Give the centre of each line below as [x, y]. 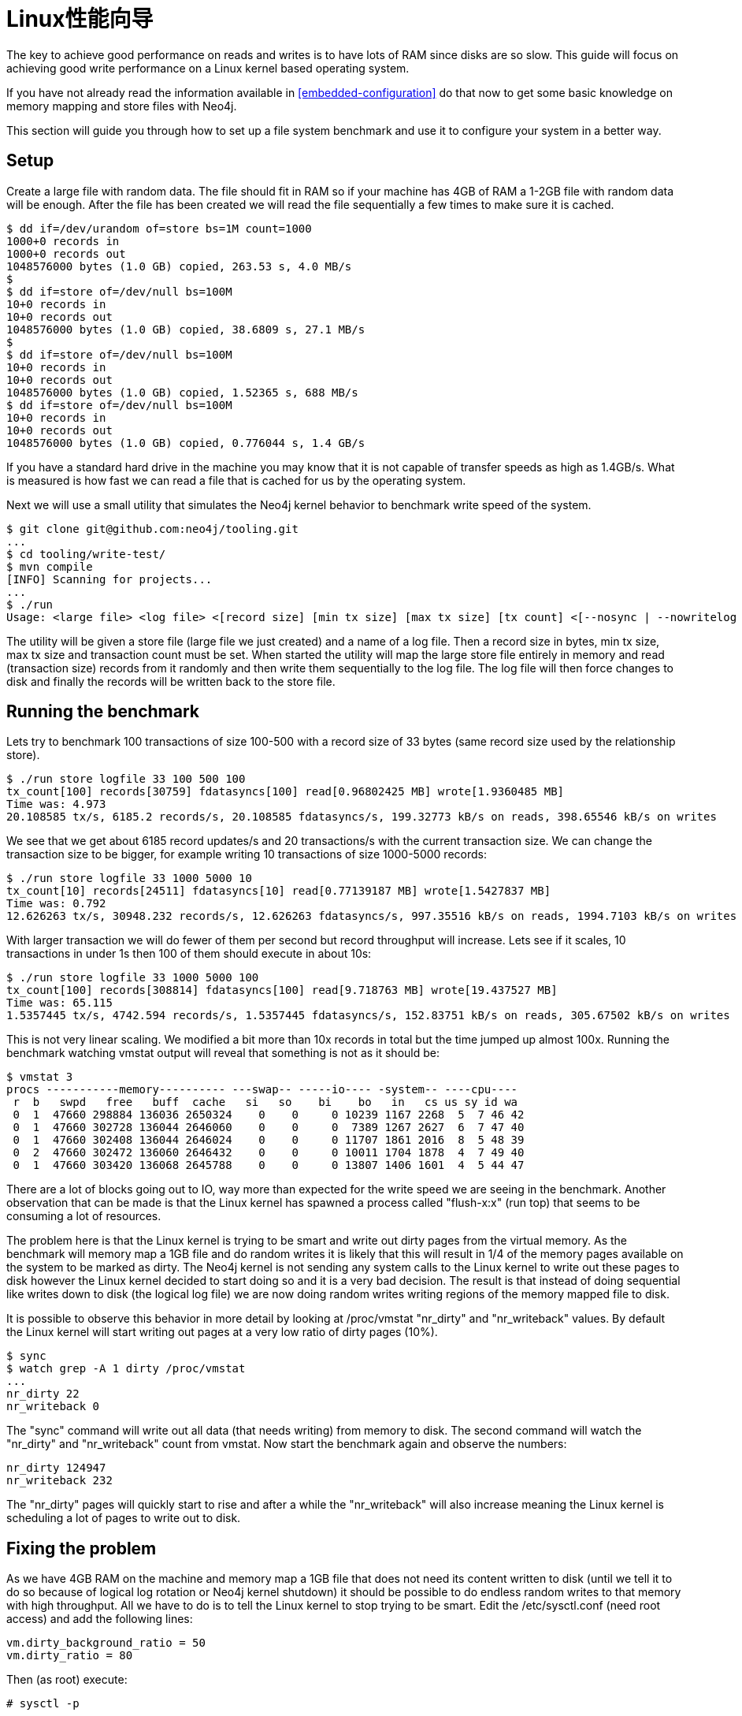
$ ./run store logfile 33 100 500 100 [126, 779]
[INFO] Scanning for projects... [109, 579]
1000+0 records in [63, 241]
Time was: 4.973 [56, 804]
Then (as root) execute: [67, 1680]
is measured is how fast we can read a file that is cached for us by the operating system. [236, 480]
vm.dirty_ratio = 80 [70, 1656]
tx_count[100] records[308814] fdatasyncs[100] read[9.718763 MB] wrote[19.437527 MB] [282, 990]
